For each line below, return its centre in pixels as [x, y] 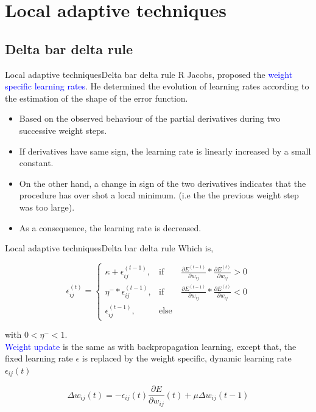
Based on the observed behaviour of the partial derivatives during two [150, 118]
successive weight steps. [63, 130]
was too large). [47, 207]
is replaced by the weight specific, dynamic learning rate [187, 358]
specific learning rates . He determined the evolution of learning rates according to [157, 86]
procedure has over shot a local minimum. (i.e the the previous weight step [159, 195]
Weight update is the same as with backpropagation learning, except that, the [151, 346]
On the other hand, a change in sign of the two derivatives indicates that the [163, 183]
